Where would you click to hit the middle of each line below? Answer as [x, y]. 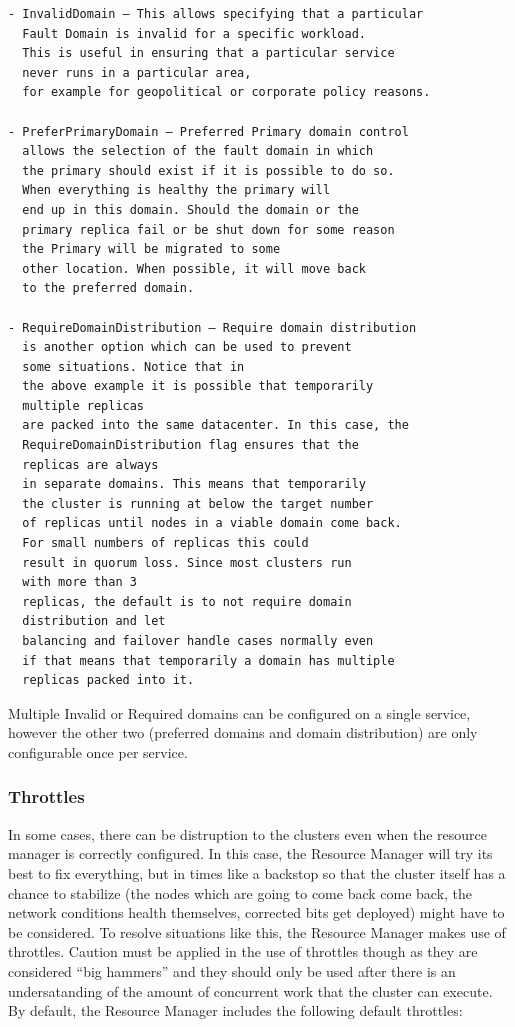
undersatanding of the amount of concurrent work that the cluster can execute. [250, 990]
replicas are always [90, 464]
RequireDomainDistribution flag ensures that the [190, 445]
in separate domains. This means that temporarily [194, 484]
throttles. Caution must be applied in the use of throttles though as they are [243, 951]
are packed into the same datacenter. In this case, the [215, 425]
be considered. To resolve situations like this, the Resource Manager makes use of [257, 931]
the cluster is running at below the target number [198, 503]
